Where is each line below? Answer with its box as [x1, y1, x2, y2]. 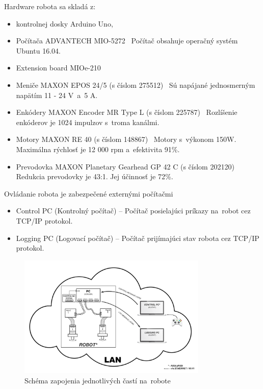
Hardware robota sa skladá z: [4, 1, 96, 11]
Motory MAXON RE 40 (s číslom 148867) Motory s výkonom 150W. [16, 134, 236, 144]
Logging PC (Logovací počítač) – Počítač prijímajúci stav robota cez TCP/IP [16, 232, 259, 243]
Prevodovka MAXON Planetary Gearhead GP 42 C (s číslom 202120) [16, 161, 234, 172]
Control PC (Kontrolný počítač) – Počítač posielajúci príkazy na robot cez [16, 205, 251, 216]
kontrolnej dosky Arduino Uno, [16, 18, 113, 29]
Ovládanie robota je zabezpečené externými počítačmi [4, 188, 173, 199]
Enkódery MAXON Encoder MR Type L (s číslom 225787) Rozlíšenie [16, 107, 238, 117]
